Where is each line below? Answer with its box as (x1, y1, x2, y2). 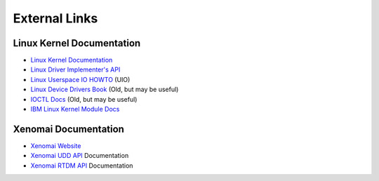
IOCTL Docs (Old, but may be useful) (30, 95, 138, 103)
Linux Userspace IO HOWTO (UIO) (30, 75, 131, 83)
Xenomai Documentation (13, 123, 124, 135)
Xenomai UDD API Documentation (30, 152, 129, 160)
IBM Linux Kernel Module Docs (30, 105, 120, 114)
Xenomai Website (30, 141, 81, 150)
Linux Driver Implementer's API (30, 65, 121, 74)
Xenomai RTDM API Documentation (30, 161, 133, 170)
